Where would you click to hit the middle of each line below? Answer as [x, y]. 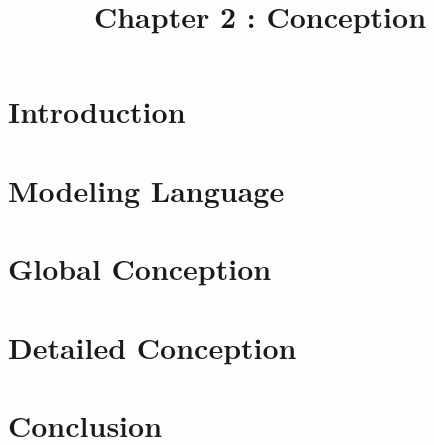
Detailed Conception [152, 346]
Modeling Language [146, 189]
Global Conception [140, 268]
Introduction [97, 111]
